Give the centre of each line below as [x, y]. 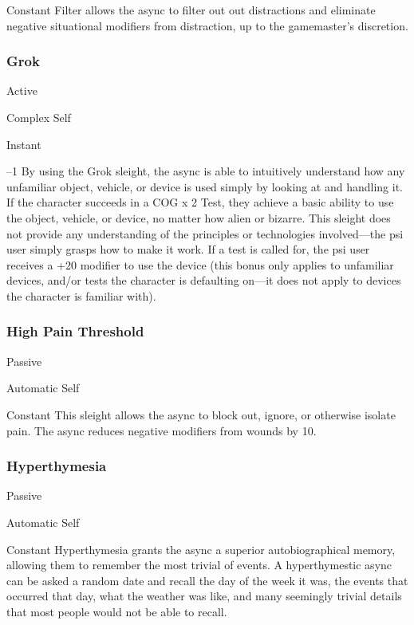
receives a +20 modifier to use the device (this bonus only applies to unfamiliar [200, 264]
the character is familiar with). [81, 295]
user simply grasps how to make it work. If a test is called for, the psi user [188, 249]
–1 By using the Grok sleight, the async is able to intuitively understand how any [206, 171]
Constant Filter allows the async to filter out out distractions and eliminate [191, 10]
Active [22, 90]
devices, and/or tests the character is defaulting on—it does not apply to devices [204, 280]
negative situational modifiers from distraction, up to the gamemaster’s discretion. [207, 25]
